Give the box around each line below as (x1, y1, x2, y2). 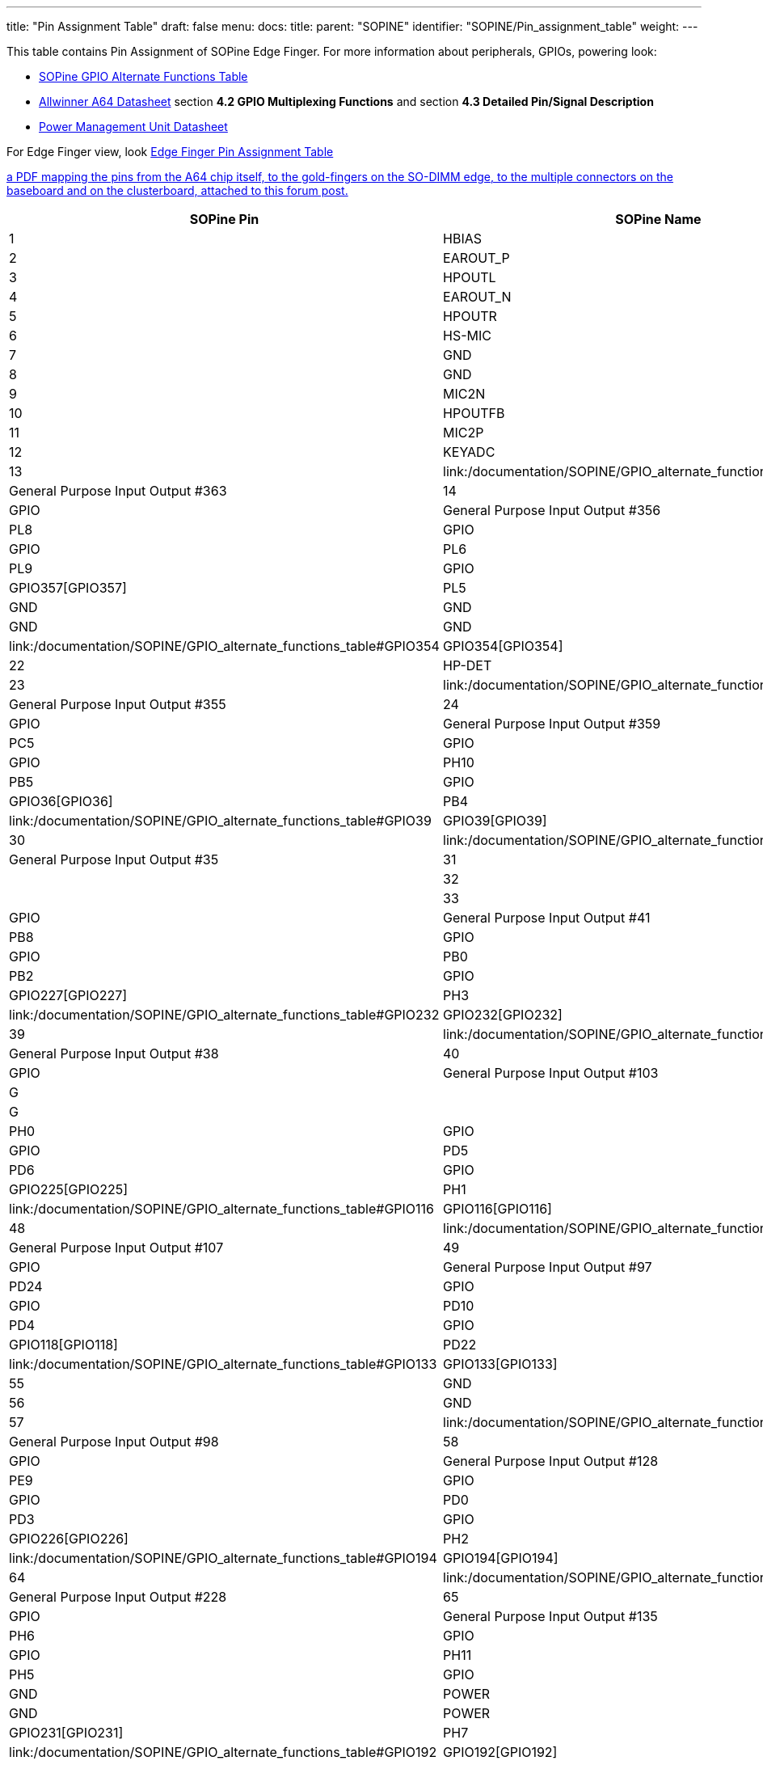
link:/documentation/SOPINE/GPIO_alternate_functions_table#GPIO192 (9, 1744, 437, 1760)
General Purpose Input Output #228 (9, 1589, 227, 1605)
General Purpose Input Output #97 (443, 1259, 652, 1275)
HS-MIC (443, 327, 491, 344)
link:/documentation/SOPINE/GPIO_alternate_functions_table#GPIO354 (9, 638, 440, 654)
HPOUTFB (443, 405, 505, 421)
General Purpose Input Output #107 (9, 1239, 224, 1256)
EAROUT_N (443, 289, 512, 305)
